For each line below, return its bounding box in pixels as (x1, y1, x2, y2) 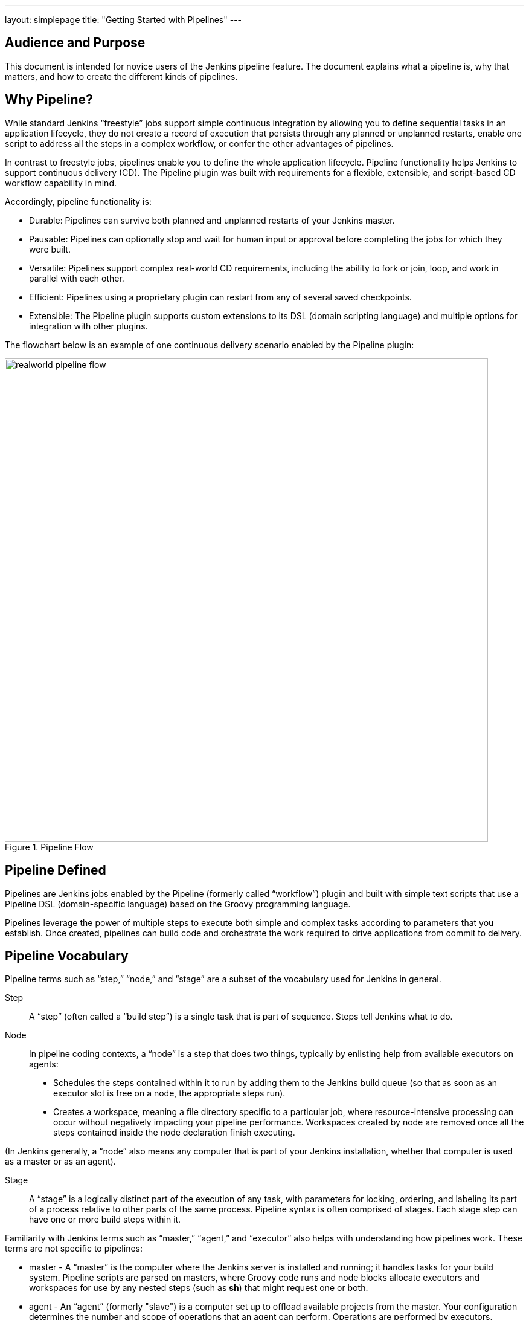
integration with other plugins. (29, 320, 148, 331)
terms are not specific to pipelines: (5, 1243, 143, 1254)
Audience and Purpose (5, 35, 146, 51)
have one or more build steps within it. (29, 1214, 181, 1225)
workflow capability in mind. (5, 177, 117, 188)
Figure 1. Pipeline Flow (5, 841, 94, 852)
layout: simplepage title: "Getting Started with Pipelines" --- (5, 15, 242, 25)
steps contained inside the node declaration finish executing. (53, 1127, 295, 1138)
